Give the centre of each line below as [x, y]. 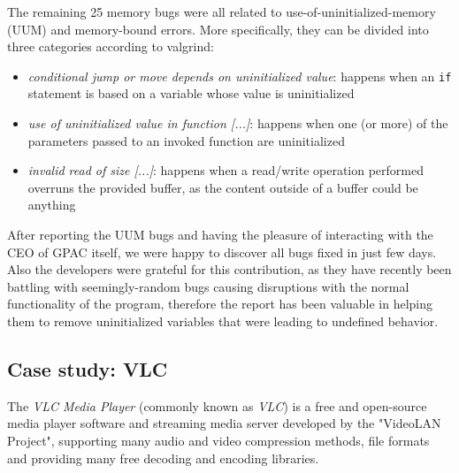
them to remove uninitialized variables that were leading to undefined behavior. [223, 320]
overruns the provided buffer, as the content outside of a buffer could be [223, 187]
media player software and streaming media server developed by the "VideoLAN [224, 423]
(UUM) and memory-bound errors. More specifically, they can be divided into [218, 29]
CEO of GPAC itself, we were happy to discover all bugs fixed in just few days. [222, 252]
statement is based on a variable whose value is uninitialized [191, 93]
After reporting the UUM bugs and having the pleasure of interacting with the [220, 234]
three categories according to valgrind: [111, 46]
